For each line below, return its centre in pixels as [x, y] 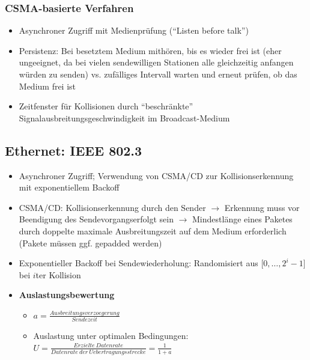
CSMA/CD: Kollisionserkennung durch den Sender [112, 207]
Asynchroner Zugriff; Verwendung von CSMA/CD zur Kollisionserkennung [156, 175]
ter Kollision [58, 274]
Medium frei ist [47, 86]
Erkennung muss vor [262, 207]
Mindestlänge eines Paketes [242, 219]
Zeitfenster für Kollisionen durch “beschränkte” [106, 106]
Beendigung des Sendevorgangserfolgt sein [96, 219]
